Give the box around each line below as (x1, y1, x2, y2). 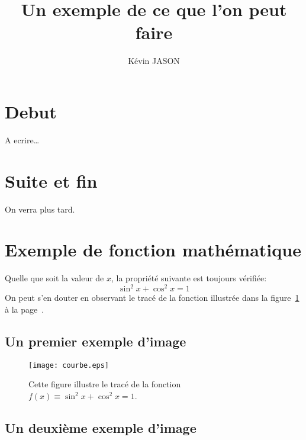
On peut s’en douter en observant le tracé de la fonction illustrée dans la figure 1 (5, 291, 299, 304)
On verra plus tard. (5, 203, 75, 215)
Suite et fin (5, 168, 98, 192)
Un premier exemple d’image (5, 332, 186, 350)
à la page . (5, 303, 44, 315)
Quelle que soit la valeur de (5, 272, 104, 284)
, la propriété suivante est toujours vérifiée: (111, 272, 267, 284)
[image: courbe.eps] (28, 361, 109, 370)
